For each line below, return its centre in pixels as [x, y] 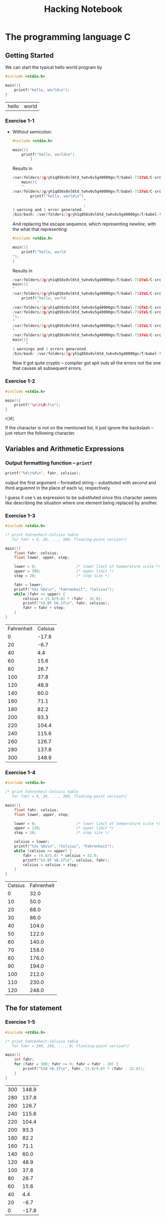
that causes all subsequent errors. [47, 368]
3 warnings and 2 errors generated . [50, 349]
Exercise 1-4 [20, 772]
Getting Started [29, 55]
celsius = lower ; [32, 842]
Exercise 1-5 [20, 1022]
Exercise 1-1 [20, 121]
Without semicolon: [32, 132]
